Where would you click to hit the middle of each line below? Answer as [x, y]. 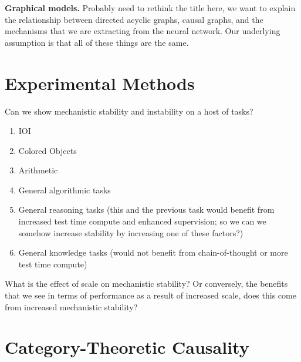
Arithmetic [38, 170]
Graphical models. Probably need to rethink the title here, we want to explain [150, 8]
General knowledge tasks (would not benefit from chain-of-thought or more [153, 252]
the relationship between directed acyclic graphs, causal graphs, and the [134, 19]
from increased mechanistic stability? [71, 306]
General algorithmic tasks [65, 190]
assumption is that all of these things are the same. [97, 42]
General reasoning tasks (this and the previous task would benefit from [146, 210]
